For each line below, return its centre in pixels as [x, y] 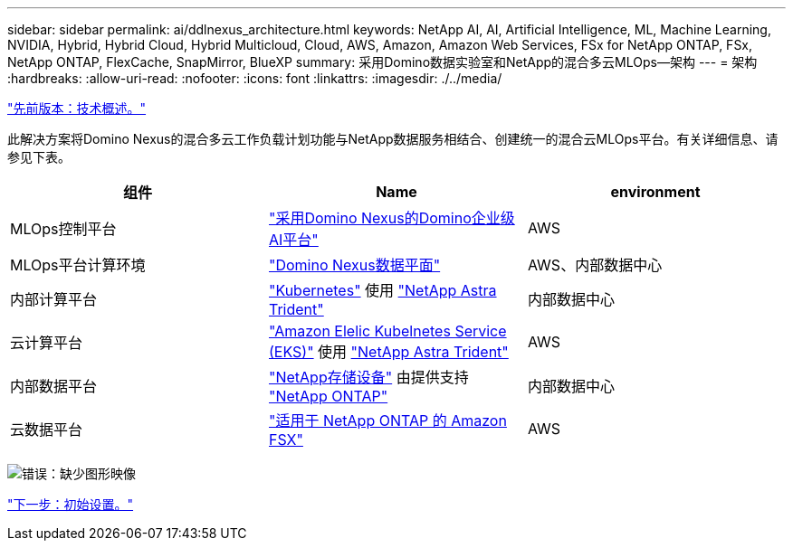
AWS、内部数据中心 [595, 265]
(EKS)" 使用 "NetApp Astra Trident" [388, 352]
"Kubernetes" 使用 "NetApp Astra [382, 290]
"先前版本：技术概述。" [77, 108]
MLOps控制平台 [63, 229]
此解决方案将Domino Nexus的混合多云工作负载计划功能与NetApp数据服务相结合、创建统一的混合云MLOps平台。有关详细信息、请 [393, 139]
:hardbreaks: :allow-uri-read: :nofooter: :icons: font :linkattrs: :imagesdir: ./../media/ [255, 78]
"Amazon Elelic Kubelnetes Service [387, 331]
